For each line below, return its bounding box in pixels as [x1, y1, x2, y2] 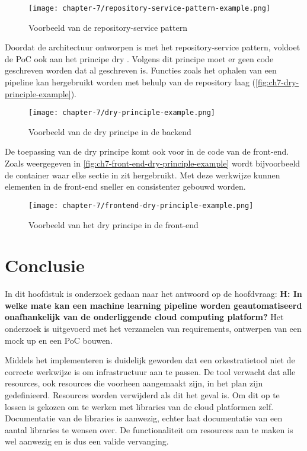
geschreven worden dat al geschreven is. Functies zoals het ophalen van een [5, 64, 277, 76]
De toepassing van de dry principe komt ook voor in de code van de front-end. [5, 145, 289, 158]
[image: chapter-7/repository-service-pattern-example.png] [28, 4, 271, 12]
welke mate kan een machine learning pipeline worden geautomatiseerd [5, 299, 302, 311]
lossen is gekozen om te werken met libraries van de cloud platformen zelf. [5, 400, 274, 412]
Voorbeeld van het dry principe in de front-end [28, 218, 199, 231]
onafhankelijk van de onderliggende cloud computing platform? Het [5, 311, 284, 323]
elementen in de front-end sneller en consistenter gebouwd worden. [5, 180, 246, 193]
